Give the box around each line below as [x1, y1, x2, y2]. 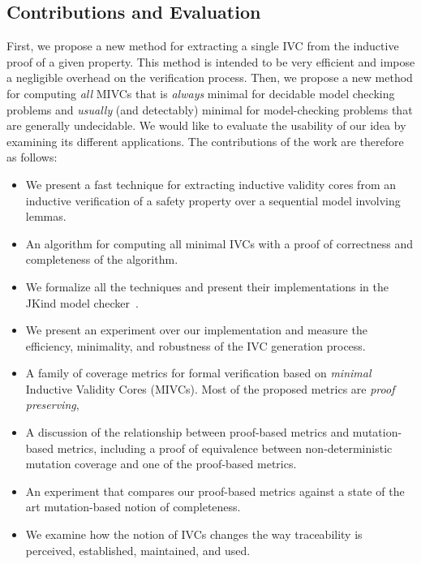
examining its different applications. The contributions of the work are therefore [6, 132, 404, 149]
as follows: [6, 149, 58, 166]
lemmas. [25, 208, 67, 225]
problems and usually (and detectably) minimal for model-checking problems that [6, 101, 413, 118]
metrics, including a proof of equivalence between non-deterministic [57, 439, 393, 456]
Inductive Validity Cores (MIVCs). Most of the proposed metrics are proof [25, 380, 395, 397]
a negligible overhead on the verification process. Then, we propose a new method [6, 69, 413, 86]
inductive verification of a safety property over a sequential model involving [25, 192, 401, 209]
